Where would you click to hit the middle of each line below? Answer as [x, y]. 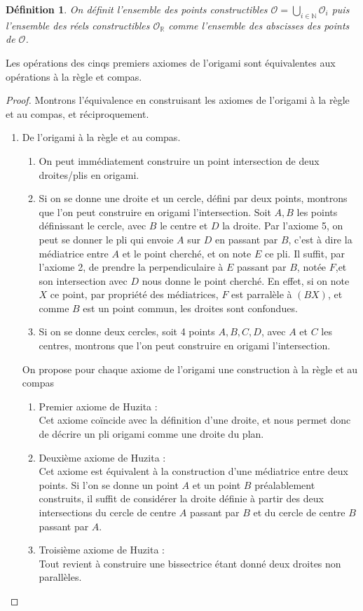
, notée [311, 267]
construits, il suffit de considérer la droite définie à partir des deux [181, 498]
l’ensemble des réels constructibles [78, 25]
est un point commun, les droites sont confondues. [190, 308]
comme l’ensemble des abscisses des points [259, 25]
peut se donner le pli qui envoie [106, 239]
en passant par [246, 239]
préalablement [285, 484]
